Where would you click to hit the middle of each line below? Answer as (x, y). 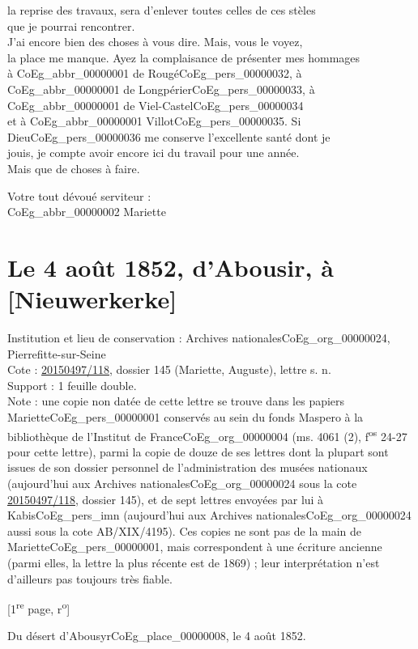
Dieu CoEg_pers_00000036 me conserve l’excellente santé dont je (169, 136)
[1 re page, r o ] (39, 607)
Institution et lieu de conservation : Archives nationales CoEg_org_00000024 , (199, 338)
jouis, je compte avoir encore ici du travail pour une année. (154, 153)
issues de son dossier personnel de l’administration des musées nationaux (188, 467)
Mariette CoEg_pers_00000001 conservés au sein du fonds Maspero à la (186, 417)
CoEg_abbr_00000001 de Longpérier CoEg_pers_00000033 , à (161, 89)
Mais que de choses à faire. (74, 168)
